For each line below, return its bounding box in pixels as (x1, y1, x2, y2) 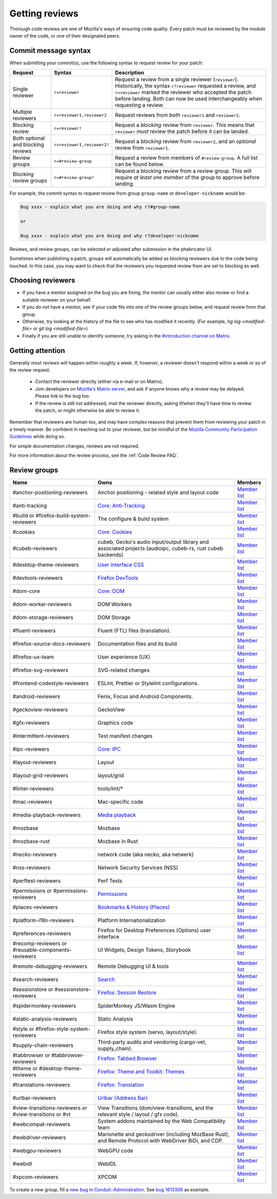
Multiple (12, 108, 32, 116)
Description (115, 69, 145, 77)
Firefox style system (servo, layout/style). (97, 1028, 197, 1036)
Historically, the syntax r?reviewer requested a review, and (115, 82, 256, 89)
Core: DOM (97, 587, 125, 595)
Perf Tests (97, 877, 123, 884)
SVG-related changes (97, 666, 150, 673)
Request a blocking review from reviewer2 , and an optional (115, 138, 256, 145)
